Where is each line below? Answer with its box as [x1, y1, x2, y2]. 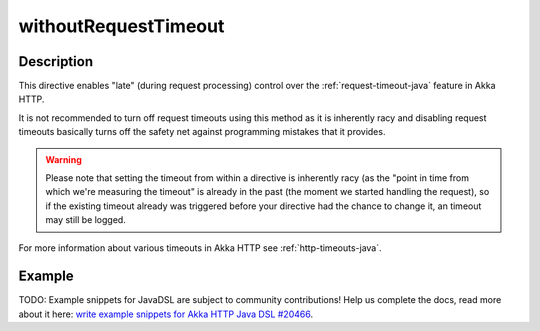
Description [18, 53, 94, 70]
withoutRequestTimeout [18, 15, 225, 37]
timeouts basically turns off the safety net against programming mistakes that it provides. [18, 126, 386, 138]
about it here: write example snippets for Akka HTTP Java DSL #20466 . [18, 308, 314, 320]
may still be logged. [45, 214, 127, 226]
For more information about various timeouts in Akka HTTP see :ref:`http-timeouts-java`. [18, 241, 382, 254]
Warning [45, 153, 82, 165]
